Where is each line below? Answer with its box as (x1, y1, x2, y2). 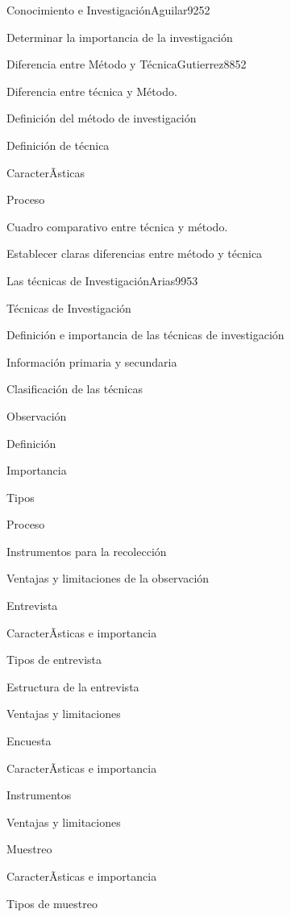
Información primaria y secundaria (6, 353, 177, 370)
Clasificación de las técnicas (6, 380, 143, 397)
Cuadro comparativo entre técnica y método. (6, 218, 228, 234)
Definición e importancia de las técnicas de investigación (6, 326, 285, 343)
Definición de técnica (6, 136, 110, 153)
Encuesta (6, 732, 52, 749)
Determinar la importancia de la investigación (6, 28, 233, 45)
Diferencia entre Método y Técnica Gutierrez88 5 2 (6, 56, 247, 73)
